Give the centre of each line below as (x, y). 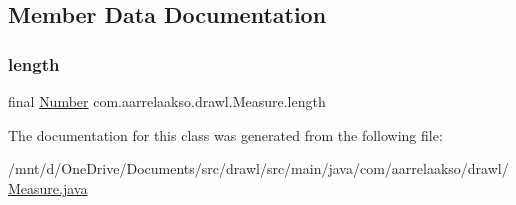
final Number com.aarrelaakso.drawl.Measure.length (167, 101)
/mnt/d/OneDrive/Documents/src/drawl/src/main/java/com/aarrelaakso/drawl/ (258, 168)
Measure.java (48, 187)
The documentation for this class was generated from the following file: (225, 134)
